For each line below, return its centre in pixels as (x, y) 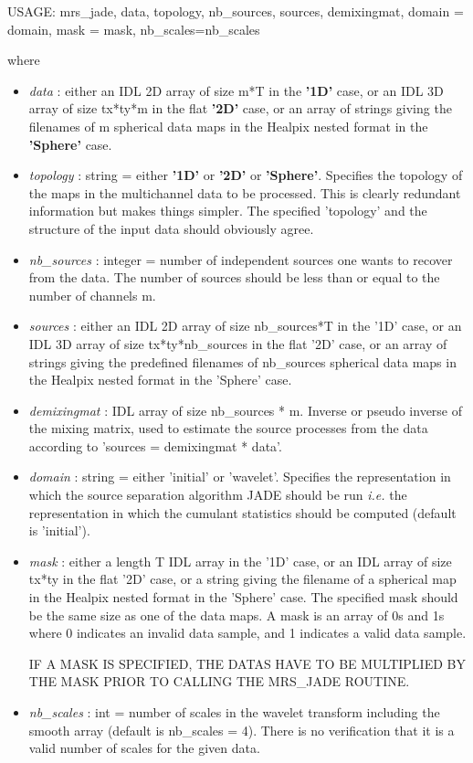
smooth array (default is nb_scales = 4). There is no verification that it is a (242, 730)
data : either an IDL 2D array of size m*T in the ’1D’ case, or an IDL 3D (236, 90)
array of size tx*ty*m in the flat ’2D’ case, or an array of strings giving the (240, 108)
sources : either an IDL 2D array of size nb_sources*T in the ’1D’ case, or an (245, 326)
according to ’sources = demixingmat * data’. (155, 445)
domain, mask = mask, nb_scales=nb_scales (134, 29)
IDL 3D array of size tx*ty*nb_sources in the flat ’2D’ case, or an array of (238, 343)
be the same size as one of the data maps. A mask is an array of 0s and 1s (236, 615)
